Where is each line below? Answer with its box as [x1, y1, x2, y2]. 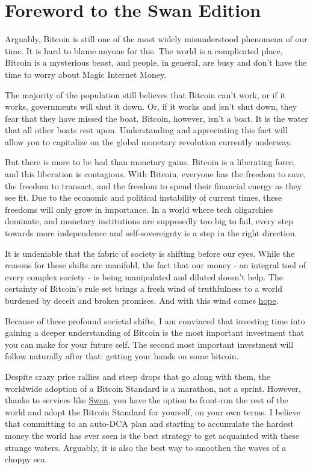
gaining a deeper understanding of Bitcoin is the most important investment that [5, 326, 305, 339]
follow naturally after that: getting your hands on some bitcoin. [5, 350, 239, 362]
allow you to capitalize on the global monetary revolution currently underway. [5, 135, 293, 148]
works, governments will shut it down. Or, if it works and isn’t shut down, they [5, 100, 297, 113]
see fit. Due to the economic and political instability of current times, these [5, 191, 282, 204]
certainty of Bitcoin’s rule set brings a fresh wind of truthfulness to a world [5, 282, 282, 295]
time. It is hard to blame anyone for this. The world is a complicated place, [5, 44, 283, 57]
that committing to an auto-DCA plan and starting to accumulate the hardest [5, 417, 294, 430]
